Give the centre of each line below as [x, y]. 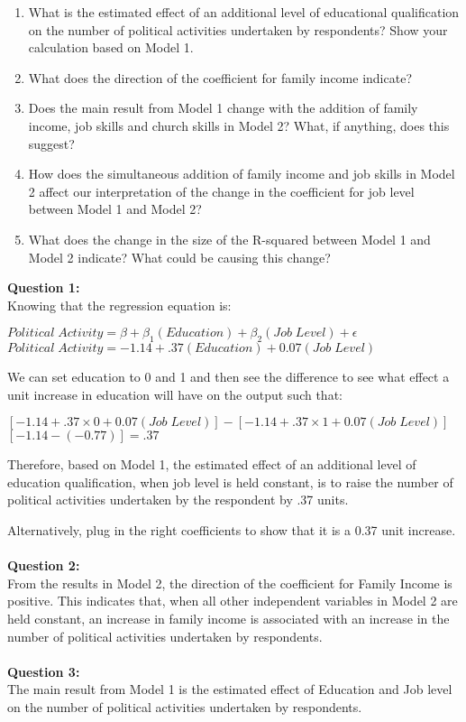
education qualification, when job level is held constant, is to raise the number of [230, 481]
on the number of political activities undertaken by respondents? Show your [238, 29]
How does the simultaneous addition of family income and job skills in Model [242, 174]
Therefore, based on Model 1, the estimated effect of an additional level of [212, 464]
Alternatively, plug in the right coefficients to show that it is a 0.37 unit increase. [232, 530]
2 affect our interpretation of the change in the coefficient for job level [221, 191]
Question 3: [44, 671]
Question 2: [44, 565]
